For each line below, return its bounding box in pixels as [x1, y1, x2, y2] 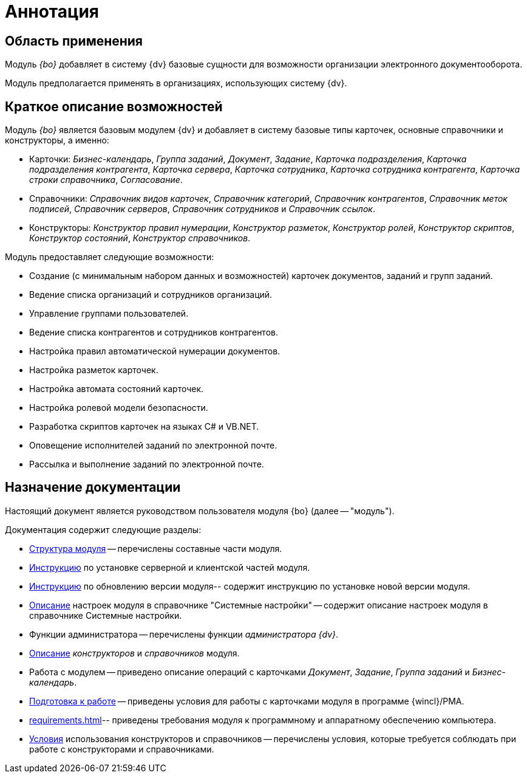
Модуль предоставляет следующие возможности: [5, 252, 214, 263]
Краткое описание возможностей [5, 98, 223, 114]
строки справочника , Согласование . [29, 174, 183, 185]
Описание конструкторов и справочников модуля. [29, 647, 240, 658]
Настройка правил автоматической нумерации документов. [29, 346, 280, 357]
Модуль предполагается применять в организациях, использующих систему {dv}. [5, 78, 347, 89]
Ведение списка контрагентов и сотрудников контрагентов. [29, 327, 278, 338]
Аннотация [5, 1, 99, 22]
